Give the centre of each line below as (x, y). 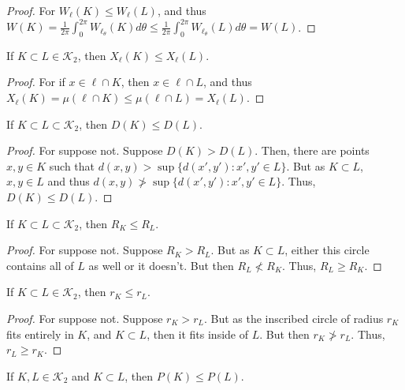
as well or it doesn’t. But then (161, 265)
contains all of (40, 265)
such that (72, 165)
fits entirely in (40, 334)
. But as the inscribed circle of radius (294, 319)
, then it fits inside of (198, 334)
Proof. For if (36, 82)
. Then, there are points (312, 150)
